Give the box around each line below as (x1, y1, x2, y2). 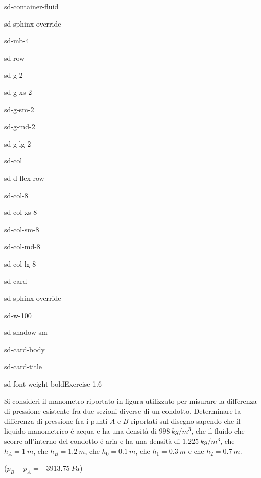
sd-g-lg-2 (4, 138, 31, 149)
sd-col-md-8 (4, 241, 40, 252)
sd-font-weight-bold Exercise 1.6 (4, 378, 102, 389)
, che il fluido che (191, 425, 245, 436)
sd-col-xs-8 (4, 207, 37, 218)
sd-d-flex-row (4, 172, 44, 183)
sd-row (4, 52, 25, 63)
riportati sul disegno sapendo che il (131, 415, 241, 426)
